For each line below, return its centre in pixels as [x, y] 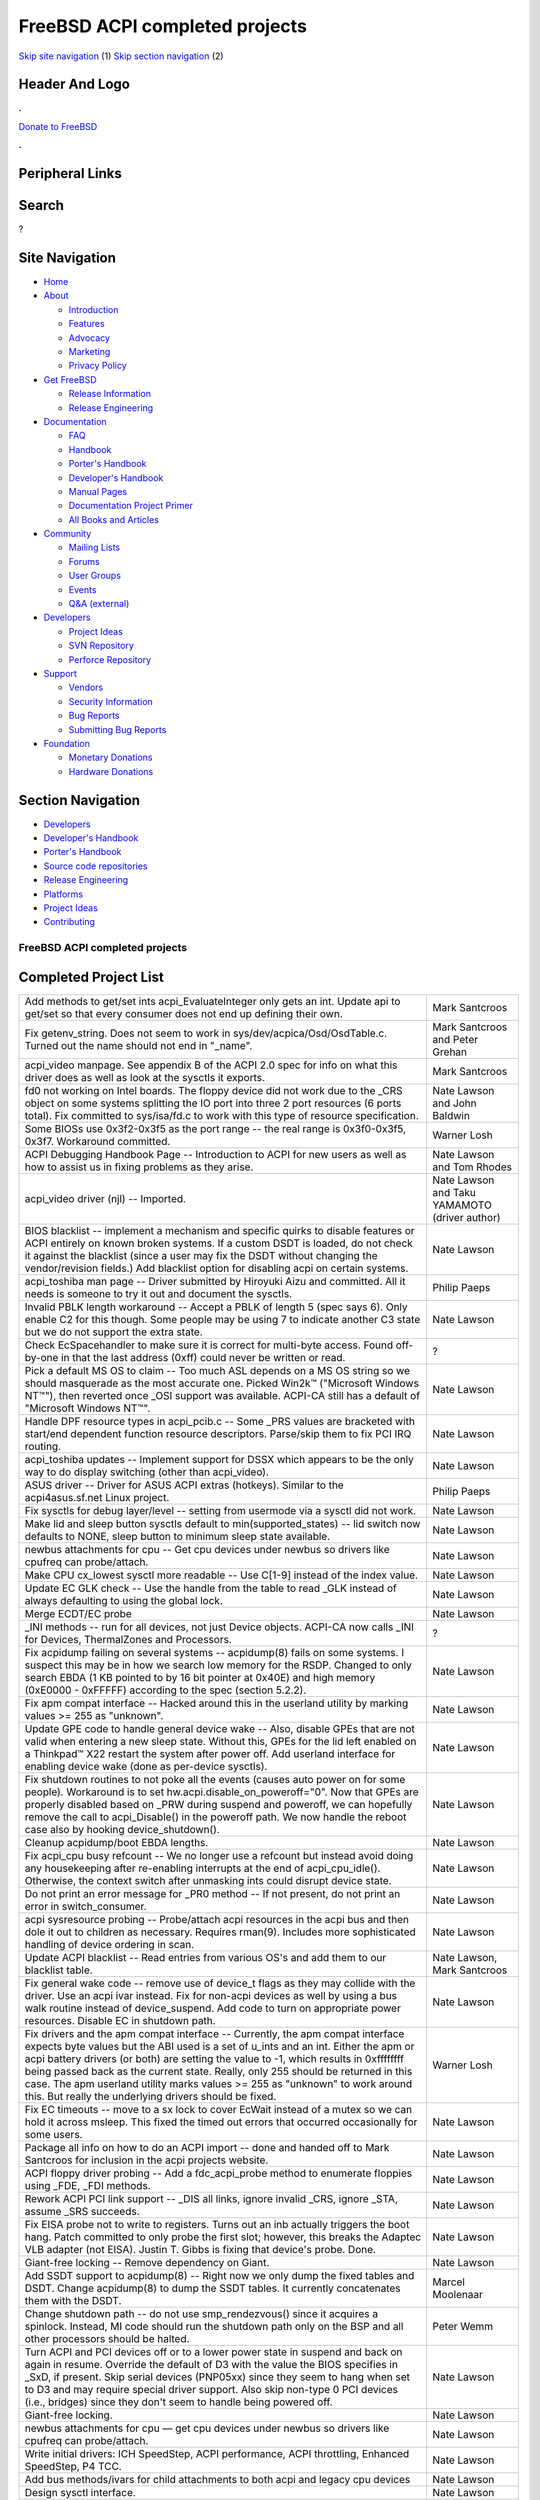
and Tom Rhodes [472, 1167]
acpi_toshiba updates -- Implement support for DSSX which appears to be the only [219, 1459]
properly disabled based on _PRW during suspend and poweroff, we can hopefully [218, 1804]
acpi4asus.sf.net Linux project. [97, 1497]
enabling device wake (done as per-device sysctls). [146, 1766]
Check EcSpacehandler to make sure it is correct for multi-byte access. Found [209, 1345]
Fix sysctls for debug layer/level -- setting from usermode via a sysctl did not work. [220, 1510]
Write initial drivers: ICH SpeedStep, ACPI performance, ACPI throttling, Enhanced [217, 2453]
